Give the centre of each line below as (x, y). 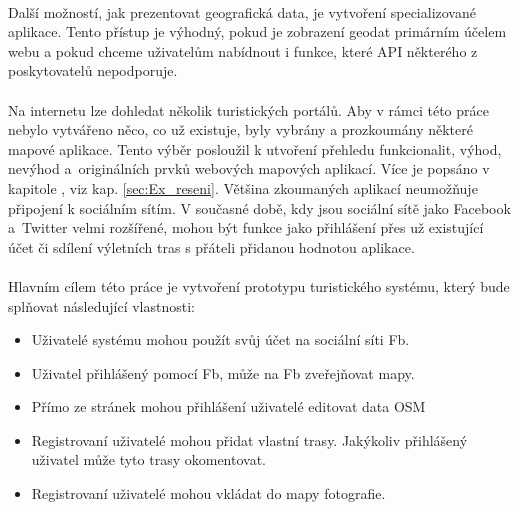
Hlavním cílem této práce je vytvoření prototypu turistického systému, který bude (259, 285)
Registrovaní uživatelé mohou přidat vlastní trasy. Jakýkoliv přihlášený (249, 439)
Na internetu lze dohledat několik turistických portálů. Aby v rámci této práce (248, 109)
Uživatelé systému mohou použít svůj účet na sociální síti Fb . (220, 339)
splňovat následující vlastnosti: (101, 305)
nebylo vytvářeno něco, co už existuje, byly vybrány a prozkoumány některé (240, 129)
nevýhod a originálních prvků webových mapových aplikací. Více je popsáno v (249, 168)
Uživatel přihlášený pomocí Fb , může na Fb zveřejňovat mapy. (223, 372)
